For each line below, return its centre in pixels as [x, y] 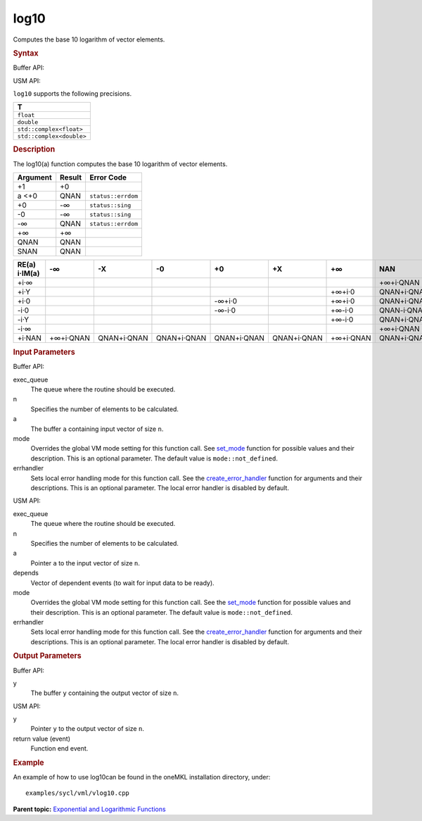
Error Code [108, 177]
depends [26, 573]
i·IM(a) [28, 273]
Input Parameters [44, 352]
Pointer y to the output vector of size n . [87, 729]
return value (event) [41, 739]
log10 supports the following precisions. [72, 93]
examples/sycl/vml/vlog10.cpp [78, 793]
